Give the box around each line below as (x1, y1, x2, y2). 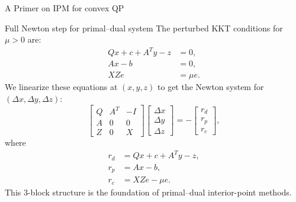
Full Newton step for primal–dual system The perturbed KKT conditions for (5, 21, 283, 34)
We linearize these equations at (5, 81, 118, 93)
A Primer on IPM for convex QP (5, 2, 124, 14)
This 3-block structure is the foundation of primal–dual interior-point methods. (5, 185, 292, 198)
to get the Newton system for (157, 81, 264, 93)
